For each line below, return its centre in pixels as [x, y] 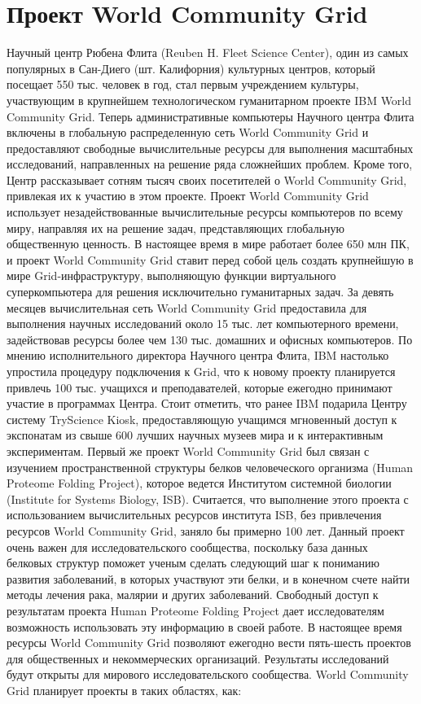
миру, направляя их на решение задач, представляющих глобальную [176, 227]
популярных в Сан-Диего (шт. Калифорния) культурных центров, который [191, 68]
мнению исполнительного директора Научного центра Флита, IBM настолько [198, 355]
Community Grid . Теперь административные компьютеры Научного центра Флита [210, 116]
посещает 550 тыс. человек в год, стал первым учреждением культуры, [183, 84]
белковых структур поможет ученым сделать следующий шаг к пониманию [193, 563]
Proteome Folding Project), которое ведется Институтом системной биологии [199, 483]
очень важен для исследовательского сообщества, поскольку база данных [187, 547]
